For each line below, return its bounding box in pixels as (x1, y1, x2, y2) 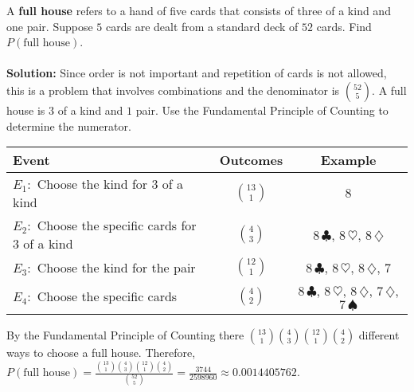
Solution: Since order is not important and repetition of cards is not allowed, (6, 65, 387, 81)
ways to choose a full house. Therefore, (6, 344, 196, 361)
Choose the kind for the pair (37, 257, 196, 276)
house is (6, 101, 45, 118)
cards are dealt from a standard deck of (105, 18, 299, 34)
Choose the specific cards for (37, 216, 197, 235)
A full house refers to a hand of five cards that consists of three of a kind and (6, 2, 391, 18)
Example (320, 151, 377, 170)
